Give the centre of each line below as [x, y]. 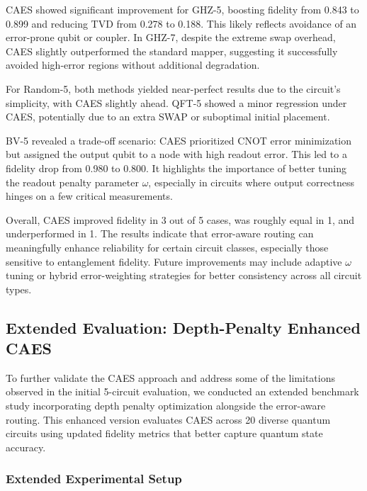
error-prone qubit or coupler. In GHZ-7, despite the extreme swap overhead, [171, 37]
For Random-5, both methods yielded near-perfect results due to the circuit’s [173, 88]
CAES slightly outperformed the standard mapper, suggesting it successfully [172, 51]
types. [19, 289]
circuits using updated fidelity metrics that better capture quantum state [164, 433]
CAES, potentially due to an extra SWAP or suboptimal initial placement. [168, 117]
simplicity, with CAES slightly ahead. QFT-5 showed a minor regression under [176, 102]
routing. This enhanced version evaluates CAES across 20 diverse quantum [168, 419]
